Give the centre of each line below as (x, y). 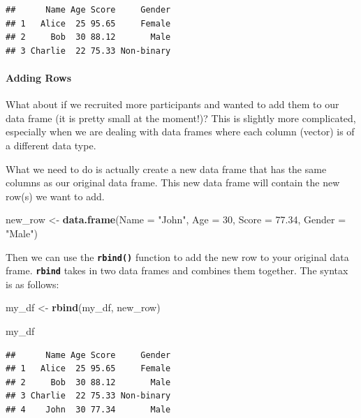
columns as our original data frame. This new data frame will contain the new (173, 182)
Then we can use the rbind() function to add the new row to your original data (177, 256)
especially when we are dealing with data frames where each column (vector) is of (180, 132)
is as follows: (32, 284)
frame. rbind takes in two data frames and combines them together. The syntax (177, 270)
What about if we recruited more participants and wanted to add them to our (172, 104)
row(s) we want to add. (55, 196)
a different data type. (51, 145)
